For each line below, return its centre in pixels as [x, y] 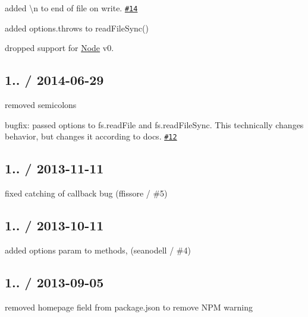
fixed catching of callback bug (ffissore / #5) [86, 193]
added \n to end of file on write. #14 [71, 8]
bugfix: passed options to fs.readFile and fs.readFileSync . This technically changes [154, 124]
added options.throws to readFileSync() [77, 28]
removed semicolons [41, 105]
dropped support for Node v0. [59, 48]
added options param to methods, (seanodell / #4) [98, 250]
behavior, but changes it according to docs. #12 [91, 136]
